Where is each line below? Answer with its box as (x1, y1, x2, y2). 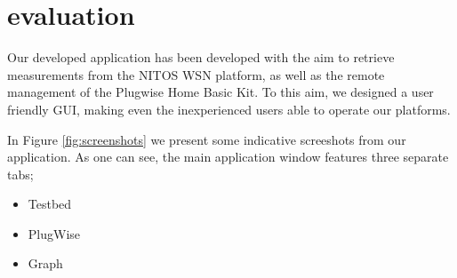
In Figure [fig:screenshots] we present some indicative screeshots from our (7, 130, 406, 148)
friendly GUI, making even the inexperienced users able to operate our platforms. (7, 99, 451, 118)
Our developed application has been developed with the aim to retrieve (7, 48, 395, 67)
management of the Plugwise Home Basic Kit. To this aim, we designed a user (7, 83, 434, 101)
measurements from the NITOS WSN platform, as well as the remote (7, 65, 385, 83)
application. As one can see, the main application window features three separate (7, 147, 449, 166)
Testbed (28, 195, 72, 213)
